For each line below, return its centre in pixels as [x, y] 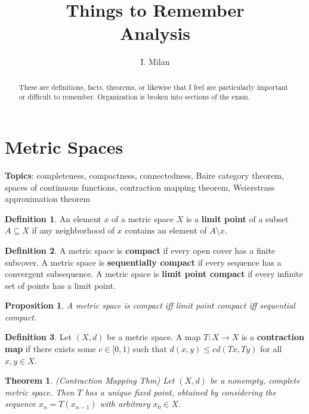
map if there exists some [50, 349]
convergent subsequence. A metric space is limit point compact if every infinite [154, 274]
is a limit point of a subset [237, 218]
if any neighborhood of [73, 230]
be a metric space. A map [154, 337]
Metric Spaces [64, 147]
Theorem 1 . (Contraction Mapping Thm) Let [90, 380]
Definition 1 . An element [53, 218]
